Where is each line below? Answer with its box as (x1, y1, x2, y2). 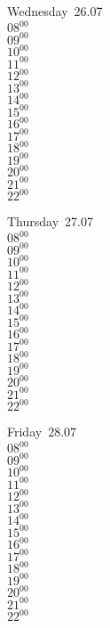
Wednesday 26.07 (7, 2, 103, 20)
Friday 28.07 (7, 422, 77, 441)
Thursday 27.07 (7, 212, 93, 231)
